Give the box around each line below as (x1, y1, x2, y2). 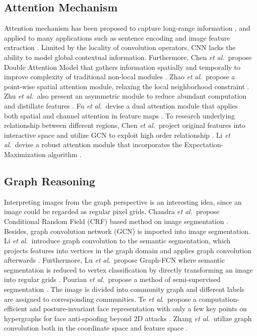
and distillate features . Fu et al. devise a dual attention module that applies (4, 100, 238, 111)
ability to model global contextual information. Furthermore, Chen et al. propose (4, 52, 252, 62)
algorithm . (48, 149, 82, 159)
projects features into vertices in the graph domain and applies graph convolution (4, 245, 252, 255)
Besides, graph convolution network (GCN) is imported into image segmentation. (4, 225, 251, 236)
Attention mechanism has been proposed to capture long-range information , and (4, 23, 251, 33)
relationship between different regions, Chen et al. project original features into (4, 120, 246, 130)
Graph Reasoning (4, 173, 95, 188)
